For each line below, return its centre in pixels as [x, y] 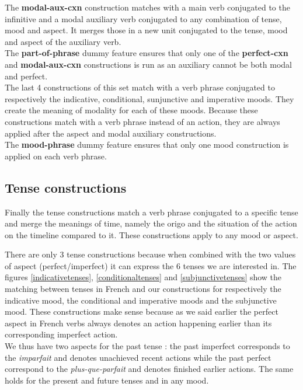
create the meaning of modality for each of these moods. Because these [131, 110]
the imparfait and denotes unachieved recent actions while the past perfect [138, 357]
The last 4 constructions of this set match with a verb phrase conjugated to [140, 87]
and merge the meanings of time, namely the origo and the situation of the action [151, 223]
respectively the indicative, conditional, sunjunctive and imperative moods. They [149, 98]
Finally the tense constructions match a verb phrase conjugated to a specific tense [151, 212]
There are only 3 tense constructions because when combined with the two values [150, 254]
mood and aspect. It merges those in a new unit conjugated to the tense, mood [146, 30]
